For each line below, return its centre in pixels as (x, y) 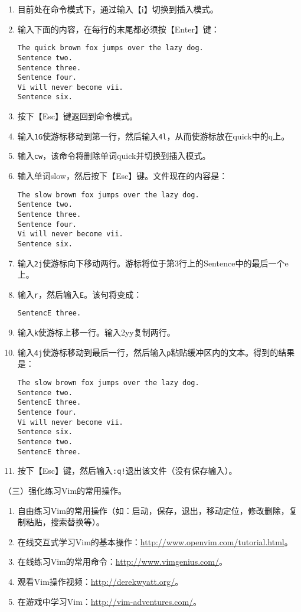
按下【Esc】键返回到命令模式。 (78, 116)
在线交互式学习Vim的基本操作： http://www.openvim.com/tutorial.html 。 (155, 541)
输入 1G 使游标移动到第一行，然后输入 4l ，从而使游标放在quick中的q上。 (153, 136)
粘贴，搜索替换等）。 (65, 522)
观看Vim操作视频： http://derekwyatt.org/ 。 (100, 581)
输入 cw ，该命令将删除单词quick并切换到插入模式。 (114, 156)
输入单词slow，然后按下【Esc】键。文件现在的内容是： (122, 176)
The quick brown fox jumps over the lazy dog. (110, 48)
